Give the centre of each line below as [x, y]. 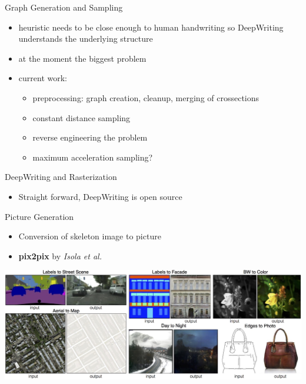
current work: [43, 78]
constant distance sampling [82, 117]
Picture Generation [39, 216]
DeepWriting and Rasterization [61, 177]
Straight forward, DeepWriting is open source [100, 196]
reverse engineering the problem [90, 137]
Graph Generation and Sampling [64, 7]
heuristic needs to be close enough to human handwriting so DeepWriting [151, 27]
